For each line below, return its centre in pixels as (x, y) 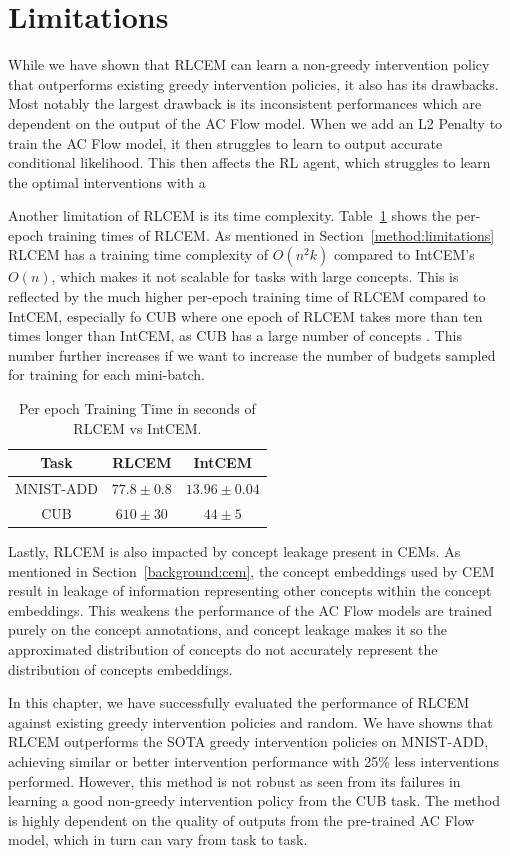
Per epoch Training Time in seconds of (137, 408)
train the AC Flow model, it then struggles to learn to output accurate (225, 142)
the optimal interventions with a (107, 181)
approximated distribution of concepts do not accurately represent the (223, 648)
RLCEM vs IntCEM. (137, 427)
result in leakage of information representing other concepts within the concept (250, 590)
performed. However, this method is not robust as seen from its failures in (234, 780)
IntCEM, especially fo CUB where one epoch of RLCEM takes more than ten (245, 315)
